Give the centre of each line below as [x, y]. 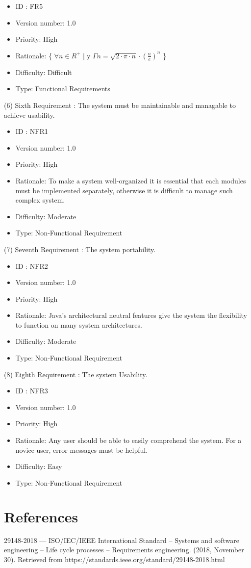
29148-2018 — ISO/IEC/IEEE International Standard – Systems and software [122, 540]
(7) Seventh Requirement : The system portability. [80, 249]
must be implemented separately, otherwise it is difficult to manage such [124, 190]
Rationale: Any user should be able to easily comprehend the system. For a [128, 440]
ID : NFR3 [32, 391]
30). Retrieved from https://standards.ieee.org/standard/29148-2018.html [114, 559]
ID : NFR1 [32, 131]
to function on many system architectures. [79, 324]
